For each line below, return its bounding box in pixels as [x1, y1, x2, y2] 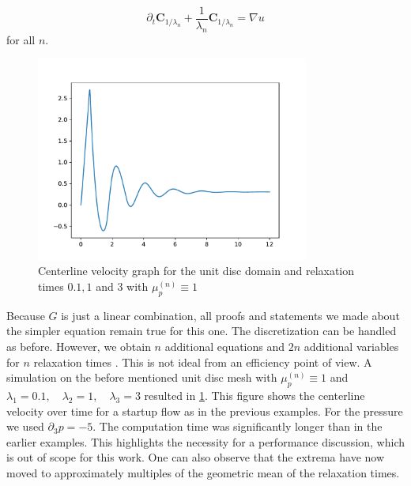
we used [6, 418, 44, 435]
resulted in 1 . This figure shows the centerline [144, 387, 365, 403]
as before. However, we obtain [6, 338, 151, 355]
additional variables [304, 338, 399, 355]
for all [6, 31, 36, 47]
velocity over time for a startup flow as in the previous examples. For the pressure [6, 402, 403, 419]
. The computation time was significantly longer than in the [92, 418, 383, 435]
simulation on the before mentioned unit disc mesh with [6, 369, 277, 386]
